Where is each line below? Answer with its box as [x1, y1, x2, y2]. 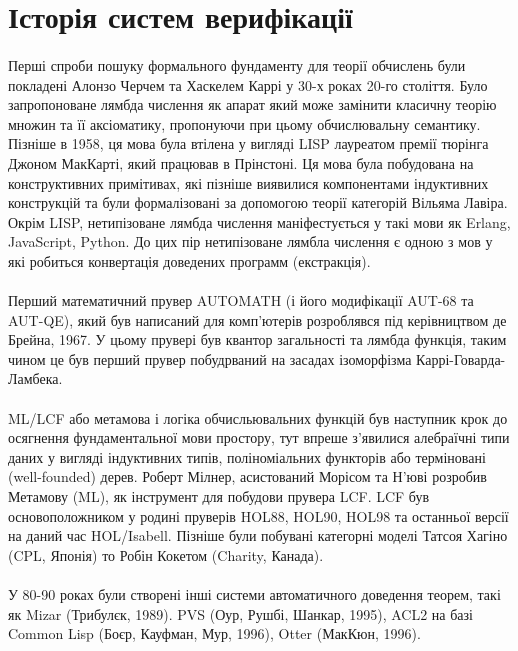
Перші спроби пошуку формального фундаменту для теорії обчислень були [8, 54, 466, 75]
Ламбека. [8, 368, 63, 389]
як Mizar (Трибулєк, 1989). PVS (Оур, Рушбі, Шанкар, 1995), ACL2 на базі [8, 603, 473, 624]
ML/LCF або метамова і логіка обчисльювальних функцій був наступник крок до [8, 407, 508, 428]
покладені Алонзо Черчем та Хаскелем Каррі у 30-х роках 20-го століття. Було [8, 74, 488, 95]
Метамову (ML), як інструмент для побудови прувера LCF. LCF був [8, 486, 430, 507]
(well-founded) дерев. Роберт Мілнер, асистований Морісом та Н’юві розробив [8, 466, 487, 487]
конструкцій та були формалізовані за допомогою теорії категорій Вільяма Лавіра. [8, 192, 508, 213]
